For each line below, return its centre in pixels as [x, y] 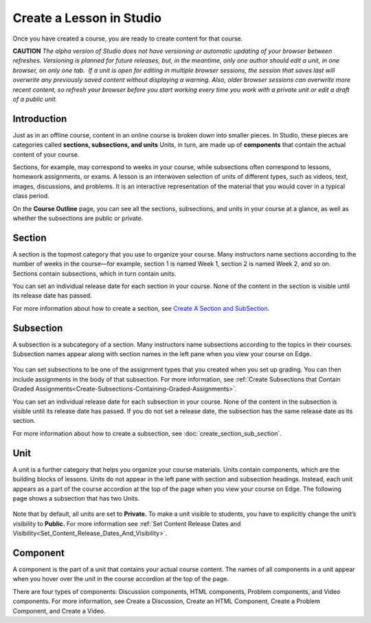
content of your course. [46, 154]
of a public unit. [35, 99]
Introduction [40, 119]
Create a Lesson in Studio [87, 18]
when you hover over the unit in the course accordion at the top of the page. [121, 579]
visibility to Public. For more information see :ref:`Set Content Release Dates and [127, 523]
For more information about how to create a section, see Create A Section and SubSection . [141, 308]
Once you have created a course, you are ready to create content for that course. [128, 39]
